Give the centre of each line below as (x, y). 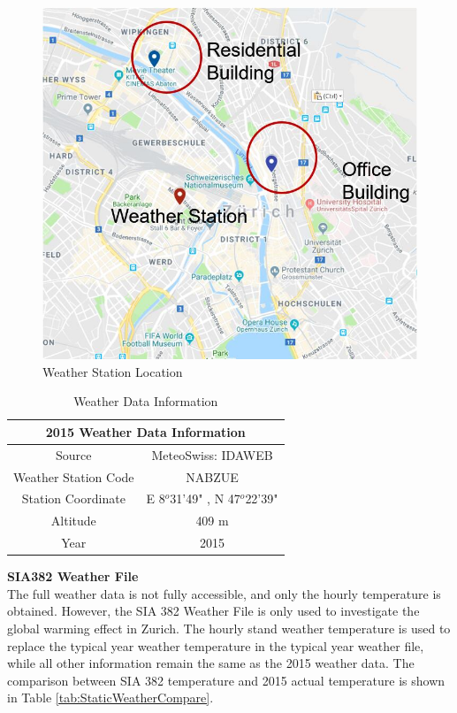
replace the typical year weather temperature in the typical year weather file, (216, 645)
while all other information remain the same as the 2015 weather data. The (211, 663)
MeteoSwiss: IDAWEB (212, 454)
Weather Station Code (74, 476)
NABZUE (212, 476)
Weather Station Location (113, 371)
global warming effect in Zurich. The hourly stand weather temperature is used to (229, 629)
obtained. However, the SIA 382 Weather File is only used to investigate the (213, 611)
